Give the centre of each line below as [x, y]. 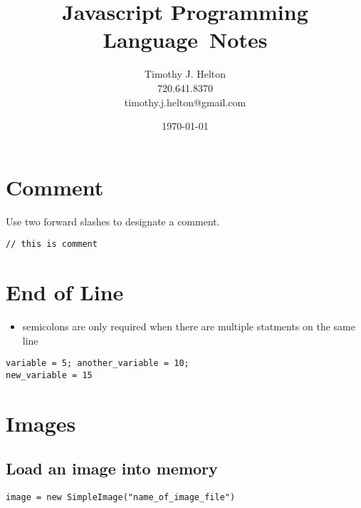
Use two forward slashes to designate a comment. [113, 221]
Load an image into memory [112, 468]
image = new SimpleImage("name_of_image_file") [121, 498]
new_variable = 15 [49, 375]
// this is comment [52, 244]
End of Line [65, 292]
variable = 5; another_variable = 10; [98, 364]
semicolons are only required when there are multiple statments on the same [189, 326]
